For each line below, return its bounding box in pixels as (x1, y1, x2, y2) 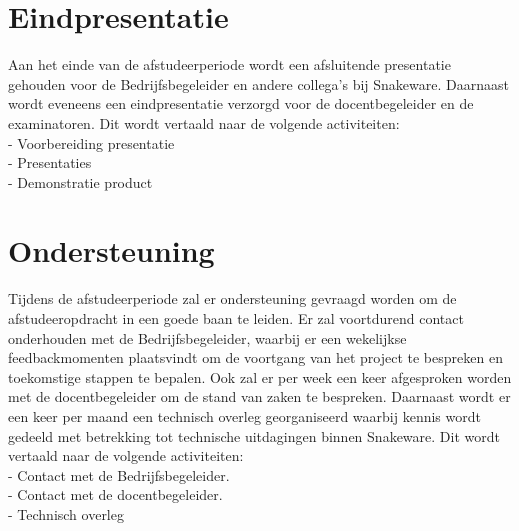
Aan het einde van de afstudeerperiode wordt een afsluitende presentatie (8, 54, 451, 75)
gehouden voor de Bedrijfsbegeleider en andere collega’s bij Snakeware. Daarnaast (8, 73, 509, 94)
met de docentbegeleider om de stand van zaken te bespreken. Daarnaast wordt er (8, 386, 511, 407)
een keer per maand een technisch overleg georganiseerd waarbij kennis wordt (8, 405, 481, 426)
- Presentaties (8, 152, 92, 173)
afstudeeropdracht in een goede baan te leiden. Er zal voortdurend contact (8, 308, 464, 328)
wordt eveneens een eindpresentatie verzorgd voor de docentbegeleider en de (8, 93, 474, 114)
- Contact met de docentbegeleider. (8, 484, 223, 505)
